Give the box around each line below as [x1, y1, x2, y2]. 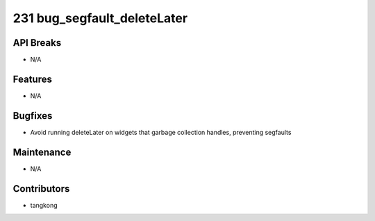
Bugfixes [12, 110, 53, 122]
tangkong [30, 201, 58, 209]
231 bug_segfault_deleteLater [12, 10, 187, 26]
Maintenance [12, 146, 72, 158]
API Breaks [12, 37, 62, 49]
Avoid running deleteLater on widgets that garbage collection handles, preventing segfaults [30, 128, 292, 136]
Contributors [12, 183, 70, 195]
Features [12, 73, 52, 85]
